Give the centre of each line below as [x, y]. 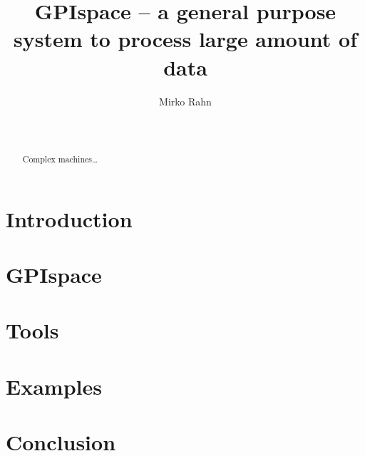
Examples [54, 386]
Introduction [69, 218]
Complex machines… [60, 159]
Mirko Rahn [185, 101]
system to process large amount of [185, 39]
